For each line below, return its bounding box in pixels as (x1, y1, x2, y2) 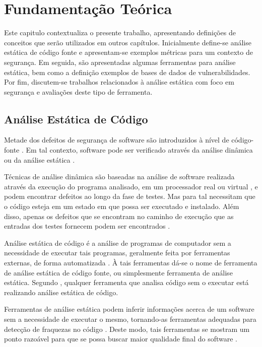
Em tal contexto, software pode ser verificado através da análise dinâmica (26, 145, 253, 155)
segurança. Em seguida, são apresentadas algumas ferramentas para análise (4, 56, 236, 67)
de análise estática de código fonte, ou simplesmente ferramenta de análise (4, 267, 233, 277)
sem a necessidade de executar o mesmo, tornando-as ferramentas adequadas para (4, 313, 256, 324)
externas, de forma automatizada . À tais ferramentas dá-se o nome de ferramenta (4, 257, 257, 268)
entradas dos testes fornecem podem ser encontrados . (4, 221, 170, 231)
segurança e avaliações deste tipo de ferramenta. (4, 86, 153, 97)
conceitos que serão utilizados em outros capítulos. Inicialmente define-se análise (4, 37, 251, 47)
